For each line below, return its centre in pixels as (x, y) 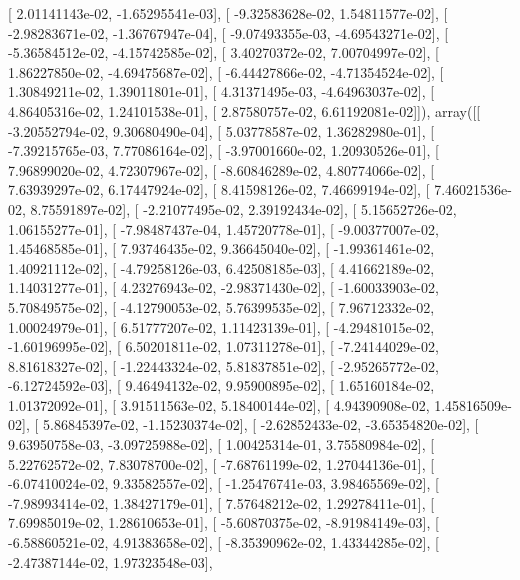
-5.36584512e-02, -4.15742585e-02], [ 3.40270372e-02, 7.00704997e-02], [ (223, 52)
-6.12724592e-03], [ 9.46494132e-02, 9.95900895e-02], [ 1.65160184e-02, (221, 385)
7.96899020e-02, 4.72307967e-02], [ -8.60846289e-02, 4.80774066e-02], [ (221, 169)
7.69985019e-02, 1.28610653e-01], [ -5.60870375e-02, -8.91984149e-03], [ (223, 522)
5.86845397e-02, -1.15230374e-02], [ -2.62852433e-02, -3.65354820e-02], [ (260, 424)
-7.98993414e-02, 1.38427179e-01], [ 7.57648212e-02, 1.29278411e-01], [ (221, 502)
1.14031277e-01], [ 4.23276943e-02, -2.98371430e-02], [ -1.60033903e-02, (223, 287)
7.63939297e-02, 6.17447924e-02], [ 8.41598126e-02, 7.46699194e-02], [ (219, 189)
